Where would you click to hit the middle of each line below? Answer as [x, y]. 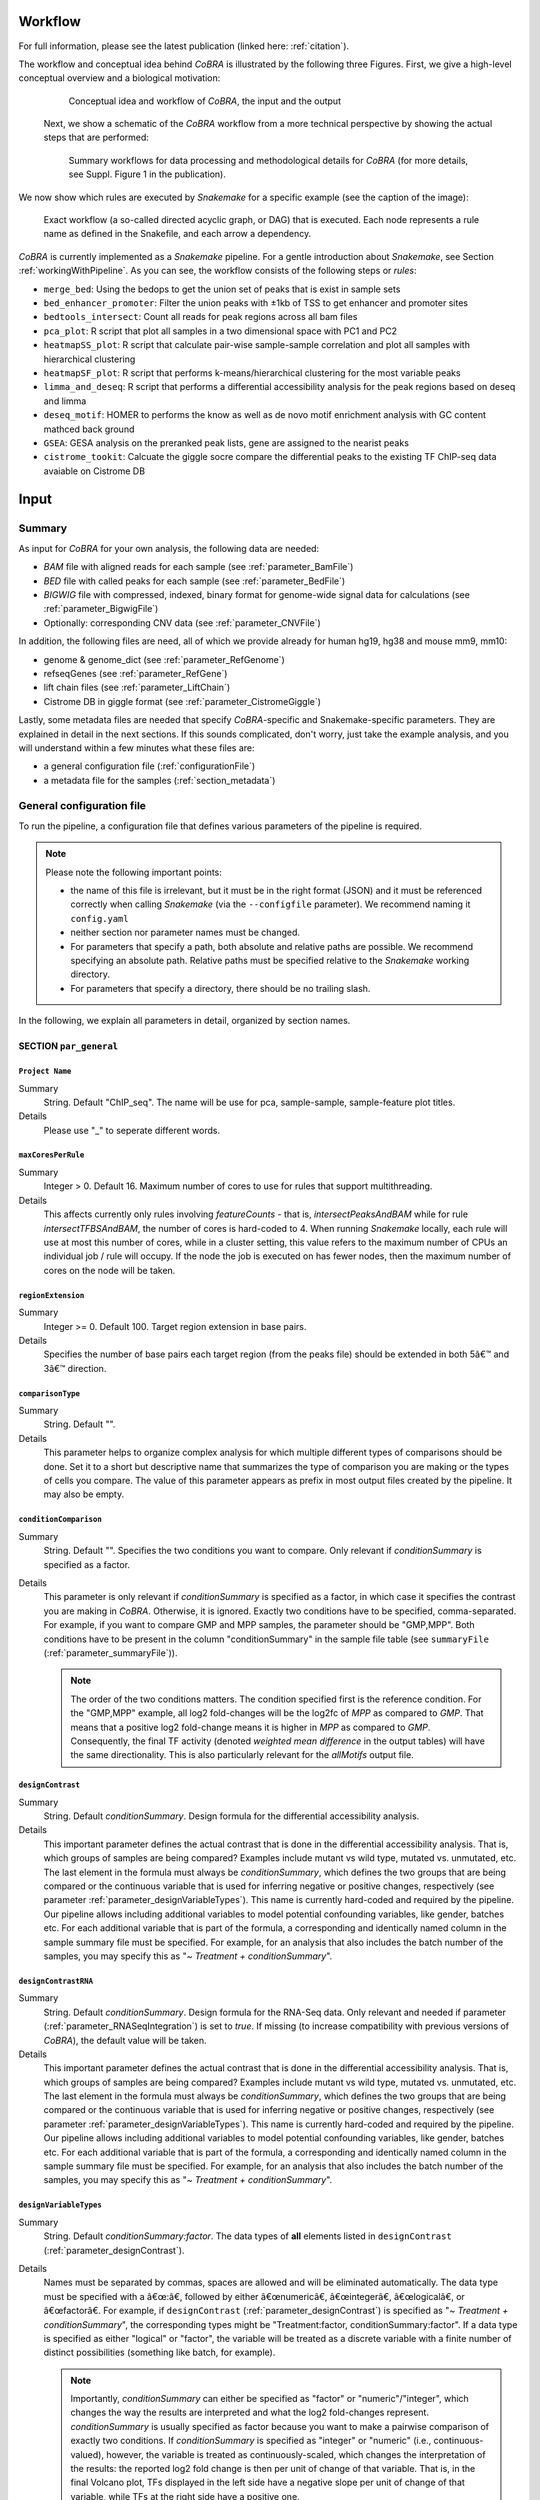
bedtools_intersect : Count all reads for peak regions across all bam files [200, 317]
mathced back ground [89, 429]
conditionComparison [60, 1520]
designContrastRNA [56, 1981]
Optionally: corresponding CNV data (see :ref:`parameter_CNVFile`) [182, 622]
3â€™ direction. [75, 1368]
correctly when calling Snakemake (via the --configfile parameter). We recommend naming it [270, 904]
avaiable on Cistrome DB [94, 471]
